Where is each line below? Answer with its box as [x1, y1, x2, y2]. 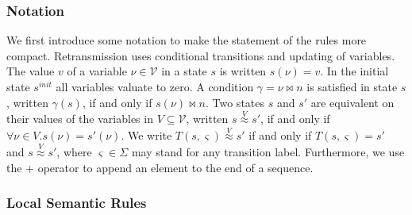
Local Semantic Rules [6, 193, 147, 213]
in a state [161, 63, 207, 79]
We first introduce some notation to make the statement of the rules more [6, 32, 367, 48]
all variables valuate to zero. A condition [56, 79, 254, 94]
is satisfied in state [306, 79, 398, 94]
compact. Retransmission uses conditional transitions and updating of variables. [6, 47, 395, 63]
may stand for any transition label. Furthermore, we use [131, 144, 405, 160]
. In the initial [320, 63, 389, 79]
